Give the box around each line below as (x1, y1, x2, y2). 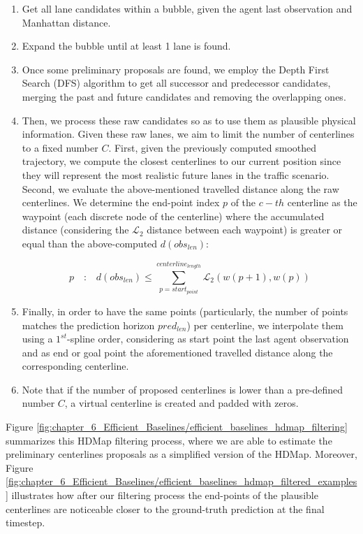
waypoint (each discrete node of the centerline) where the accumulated (22, 208, 325, 223)
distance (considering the (22, 222, 129, 237)
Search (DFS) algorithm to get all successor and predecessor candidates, (22, 75, 331, 90)
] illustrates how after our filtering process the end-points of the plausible (6, 488, 318, 503)
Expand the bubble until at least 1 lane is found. (22, 38, 231, 53)
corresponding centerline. (22, 359, 129, 373)
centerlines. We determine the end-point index (22, 195, 220, 210)
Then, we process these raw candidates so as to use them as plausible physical (22, 113, 356, 127)
